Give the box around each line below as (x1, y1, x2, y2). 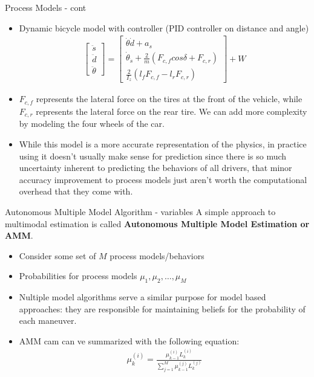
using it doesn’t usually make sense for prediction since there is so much (19, 149, 287, 162)
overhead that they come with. (19, 185, 133, 198)
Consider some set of (19, 249, 96, 262)
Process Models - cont (5, 1, 87, 13)
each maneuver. (19, 314, 77, 327)
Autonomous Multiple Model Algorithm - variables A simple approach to (5, 205, 276, 217)
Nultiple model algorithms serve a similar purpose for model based (19, 291, 266, 303)
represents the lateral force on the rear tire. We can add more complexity (36, 105, 307, 117)
